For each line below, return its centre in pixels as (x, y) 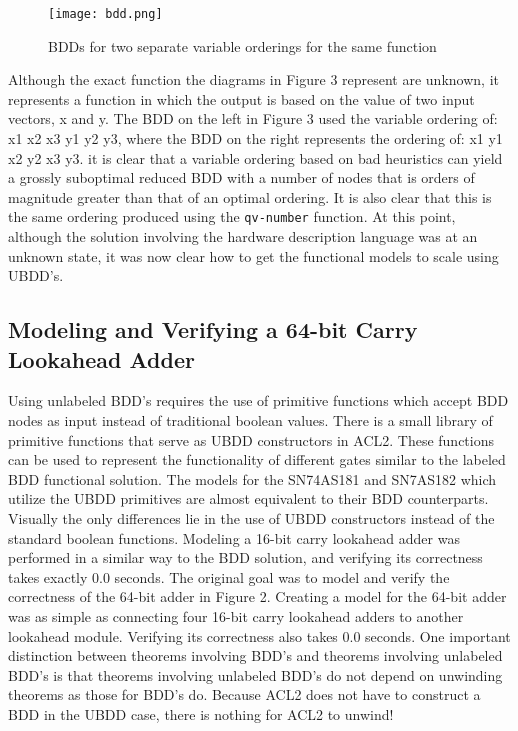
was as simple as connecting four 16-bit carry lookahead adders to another (236, 615)
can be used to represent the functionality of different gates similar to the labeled (257, 459)
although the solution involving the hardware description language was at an (243, 236)
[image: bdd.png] (105, 14)
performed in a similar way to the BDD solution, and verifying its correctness (245, 557)
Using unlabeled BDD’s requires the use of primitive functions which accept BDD (258, 400)
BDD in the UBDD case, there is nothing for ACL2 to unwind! (201, 713)
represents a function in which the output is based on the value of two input (241, 98)
